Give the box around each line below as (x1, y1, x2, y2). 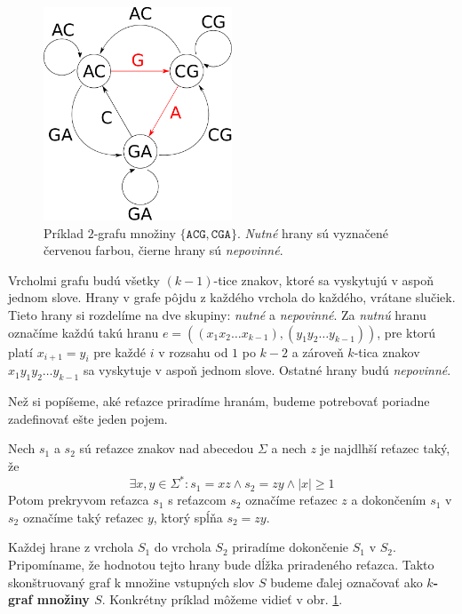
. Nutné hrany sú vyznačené (236, 223, 388, 242)
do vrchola (154, 538, 211, 556)
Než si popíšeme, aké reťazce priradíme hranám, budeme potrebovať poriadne (8, 392, 430, 411)
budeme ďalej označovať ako (270, 572, 423, 591)
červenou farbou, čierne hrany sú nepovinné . (44, 241, 283, 259)
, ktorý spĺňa (153, 507, 223, 526)
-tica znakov (354, 342, 420, 361)
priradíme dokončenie (232, 538, 349, 556)
